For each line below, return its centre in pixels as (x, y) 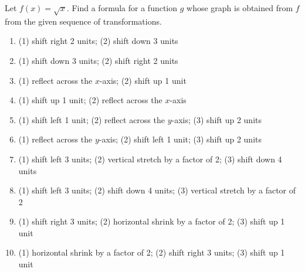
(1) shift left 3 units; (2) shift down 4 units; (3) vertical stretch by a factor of (157, 190)
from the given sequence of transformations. (83, 21)
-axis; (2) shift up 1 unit (143, 80)
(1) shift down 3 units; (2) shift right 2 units (98, 60)
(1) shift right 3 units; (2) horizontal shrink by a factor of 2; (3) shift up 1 (152, 221)
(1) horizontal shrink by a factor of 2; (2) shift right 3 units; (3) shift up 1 (152, 252)
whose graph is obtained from (240, 8)
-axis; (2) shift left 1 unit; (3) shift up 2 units (180, 139)
